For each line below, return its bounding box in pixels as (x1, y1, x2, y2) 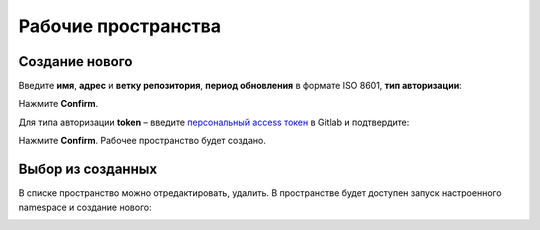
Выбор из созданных (18, 161, 158, 178)
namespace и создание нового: (18, 201, 152, 213)
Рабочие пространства (18, 15, 222, 37)
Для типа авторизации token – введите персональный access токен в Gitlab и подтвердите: (18, 116, 410, 128)
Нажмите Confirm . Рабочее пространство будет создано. (18, 135, 267, 147)
